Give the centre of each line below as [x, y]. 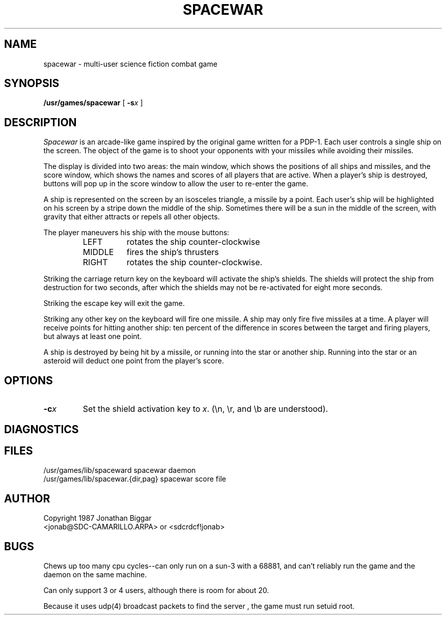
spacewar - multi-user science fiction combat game [130, 64]
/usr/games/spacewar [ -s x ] [93, 103]
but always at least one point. [93, 336]
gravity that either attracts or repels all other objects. [132, 217]
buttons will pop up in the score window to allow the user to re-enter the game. [176, 184]
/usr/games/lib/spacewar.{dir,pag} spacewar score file [135, 479]
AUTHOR [27, 498]
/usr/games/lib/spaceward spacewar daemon [120, 470]
